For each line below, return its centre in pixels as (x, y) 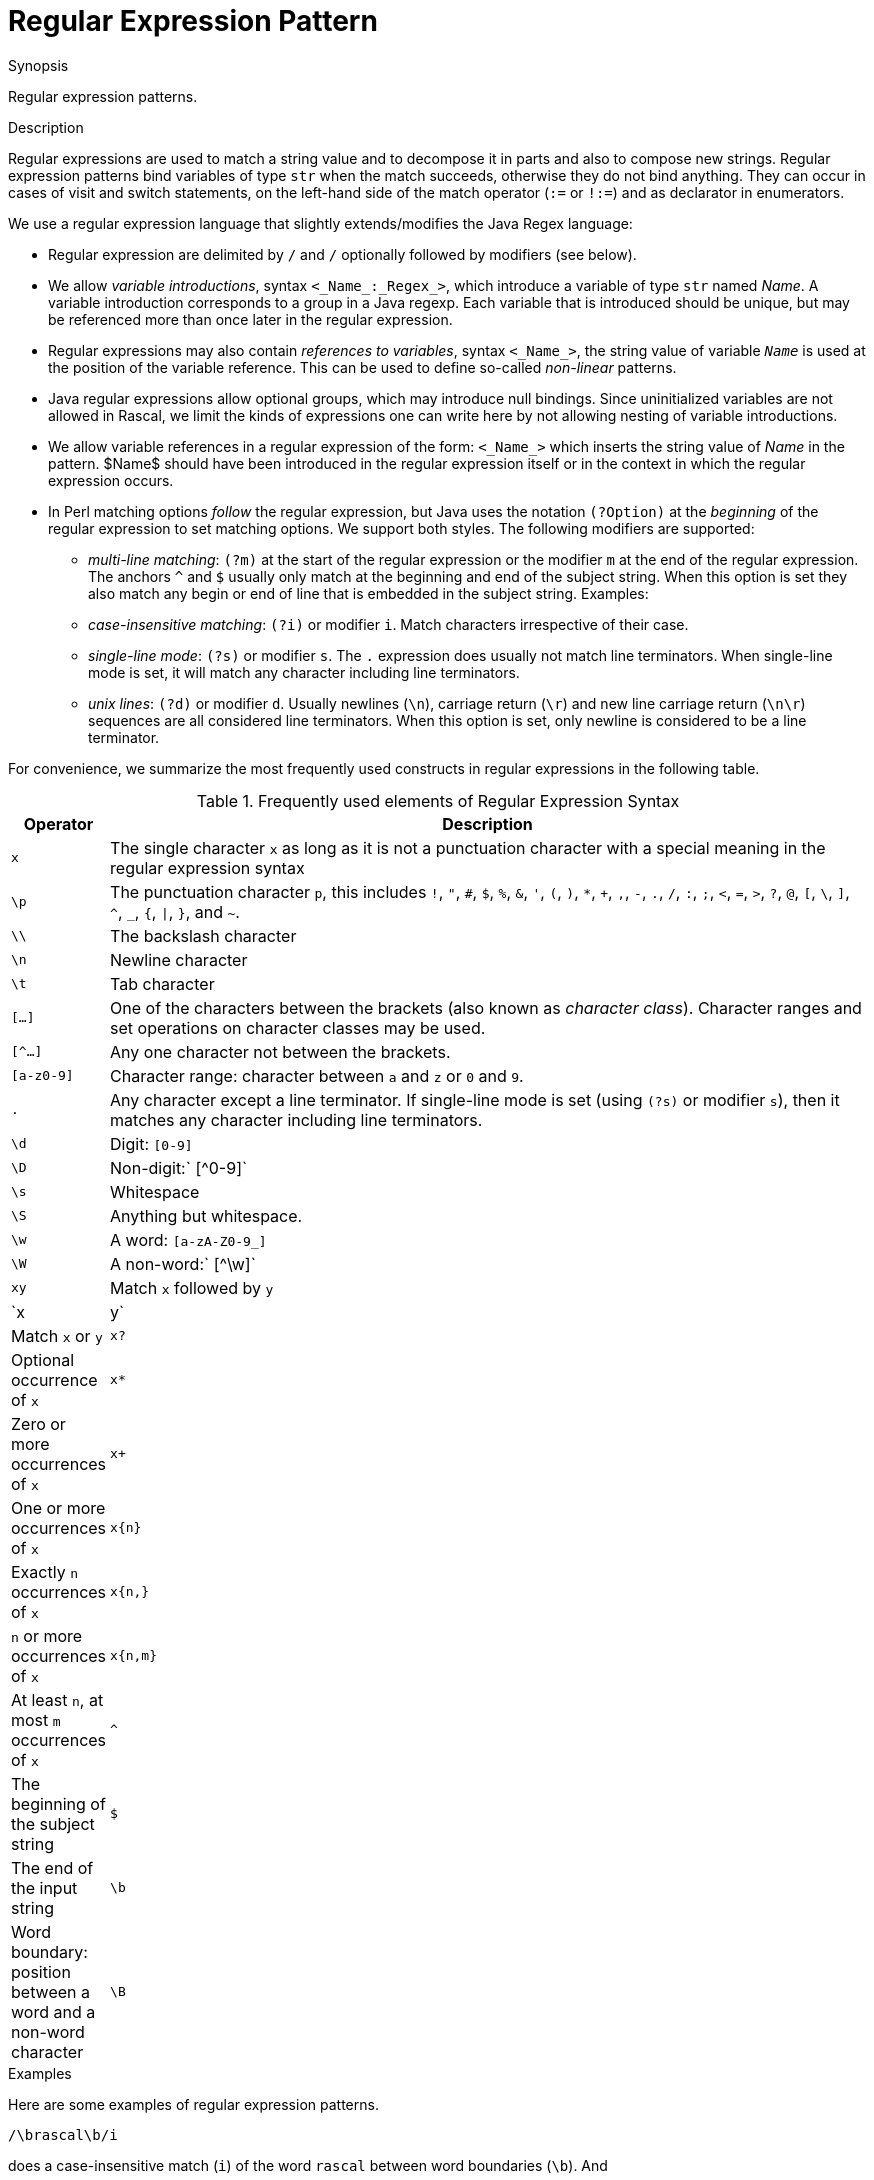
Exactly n (44, 1571)
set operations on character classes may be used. (298, 1027)
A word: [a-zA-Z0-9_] (188, 1239)
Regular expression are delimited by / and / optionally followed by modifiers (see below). (342, 254)
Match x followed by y (192, 1287)
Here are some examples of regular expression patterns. (193, 2104)
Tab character (162, 983)
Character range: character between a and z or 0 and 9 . (317, 1075)
